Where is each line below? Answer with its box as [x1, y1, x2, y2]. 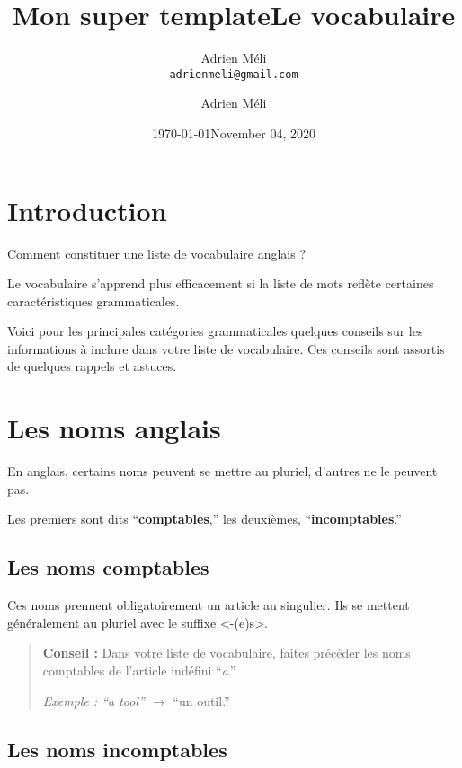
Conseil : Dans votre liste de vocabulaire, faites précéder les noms [42, 643, 411, 662]
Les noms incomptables [7, 735, 227, 763]
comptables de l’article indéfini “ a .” [42, 660, 236, 679]
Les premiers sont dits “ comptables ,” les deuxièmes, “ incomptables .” [7, 509, 402, 528]
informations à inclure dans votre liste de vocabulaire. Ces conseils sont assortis [7, 339, 445, 358]
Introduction [7, 191, 167, 228]
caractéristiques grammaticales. [7, 291, 180, 310]
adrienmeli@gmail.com [169, 67, 298, 81]
